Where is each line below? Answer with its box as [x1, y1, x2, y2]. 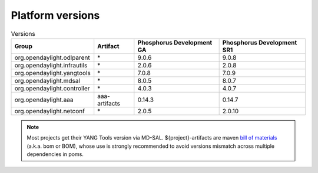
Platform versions [11, 9, 100, 22]
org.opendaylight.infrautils [14, 61, 88, 69]
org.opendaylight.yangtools [14, 69, 91, 77]
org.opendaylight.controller [14, 84, 91, 92]
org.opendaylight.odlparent [14, 53, 91, 62]
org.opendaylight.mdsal [14, 76, 81, 84]
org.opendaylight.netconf [14, 107, 85, 115]
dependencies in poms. [26, 151, 84, 158]
